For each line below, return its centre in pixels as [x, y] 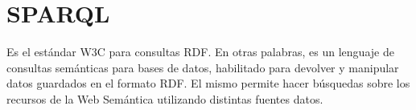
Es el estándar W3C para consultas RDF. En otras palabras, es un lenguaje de [200, 52]
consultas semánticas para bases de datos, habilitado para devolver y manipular [203, 67]
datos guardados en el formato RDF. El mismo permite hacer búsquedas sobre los [208, 83]
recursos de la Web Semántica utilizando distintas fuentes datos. [165, 98]
